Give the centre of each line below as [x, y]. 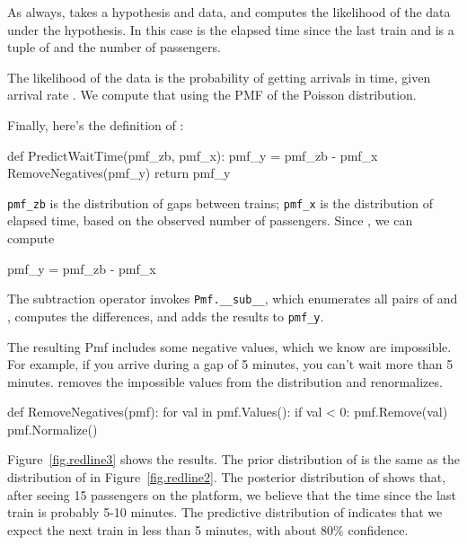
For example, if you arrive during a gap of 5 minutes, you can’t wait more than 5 [230, 364]
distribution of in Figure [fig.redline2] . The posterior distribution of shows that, [227, 477]
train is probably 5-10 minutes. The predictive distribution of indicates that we [225, 512]
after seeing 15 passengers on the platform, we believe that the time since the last [232, 494]
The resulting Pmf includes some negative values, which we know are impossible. [229, 346]
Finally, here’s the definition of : [96, 124]
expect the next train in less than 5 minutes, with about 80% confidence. [208, 529]
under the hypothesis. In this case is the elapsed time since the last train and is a [231, 29]
